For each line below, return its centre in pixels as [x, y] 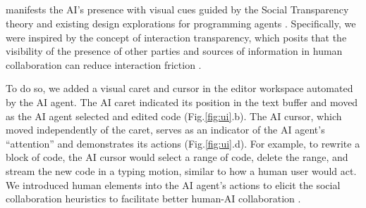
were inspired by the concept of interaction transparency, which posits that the [176, 37]
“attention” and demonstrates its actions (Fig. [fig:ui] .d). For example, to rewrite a [183, 143]
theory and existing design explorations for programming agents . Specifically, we [181, 23]
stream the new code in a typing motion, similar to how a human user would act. [181, 170]
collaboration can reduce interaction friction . [104, 64]
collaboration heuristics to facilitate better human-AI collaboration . [153, 199]
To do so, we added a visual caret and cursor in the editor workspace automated [179, 88]
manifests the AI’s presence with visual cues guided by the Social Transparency [177, 9]
